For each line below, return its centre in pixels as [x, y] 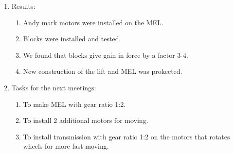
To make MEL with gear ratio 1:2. [74, 104]
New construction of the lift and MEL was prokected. [103, 71]
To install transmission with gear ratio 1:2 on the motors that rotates [126, 136]
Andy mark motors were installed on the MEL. [93, 22]
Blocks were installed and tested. [72, 39]
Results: [23, 6]
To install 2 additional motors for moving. [86, 120]
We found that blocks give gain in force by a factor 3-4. [106, 55]
